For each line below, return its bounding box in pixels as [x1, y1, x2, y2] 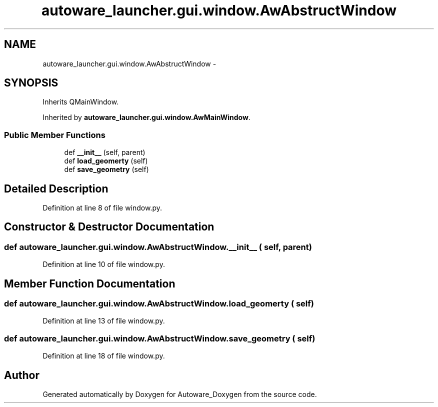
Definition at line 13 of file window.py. [42, 316, 165, 325]
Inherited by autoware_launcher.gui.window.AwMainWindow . [42, 113, 250, 122]
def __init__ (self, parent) [64, 148, 145, 157]
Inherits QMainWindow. [42, 97, 119, 106]
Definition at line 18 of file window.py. [42, 351, 165, 360]
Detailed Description [4, 182, 108, 195]
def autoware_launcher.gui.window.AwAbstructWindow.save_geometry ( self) [4, 333, 315, 343]
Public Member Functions [4, 129, 105, 140]
